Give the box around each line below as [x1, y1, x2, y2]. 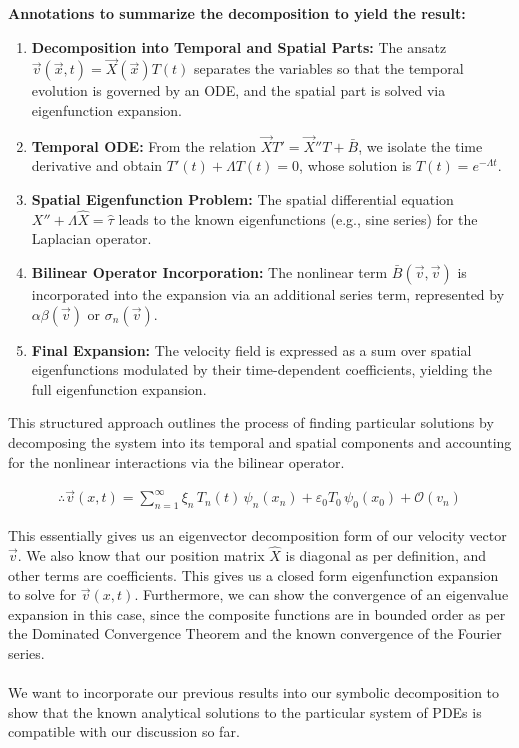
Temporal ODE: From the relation [31, 135, 256, 156]
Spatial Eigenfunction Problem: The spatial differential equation [31, 189, 454, 209]
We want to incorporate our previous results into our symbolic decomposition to [8, 682, 500, 703]
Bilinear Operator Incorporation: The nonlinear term [31, 262, 388, 282]
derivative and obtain [31, 155, 163, 176]
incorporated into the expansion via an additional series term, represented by [31, 284, 505, 304]
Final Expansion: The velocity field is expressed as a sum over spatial [31, 339, 472, 360]
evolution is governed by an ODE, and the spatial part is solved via [31, 80, 446, 101]
